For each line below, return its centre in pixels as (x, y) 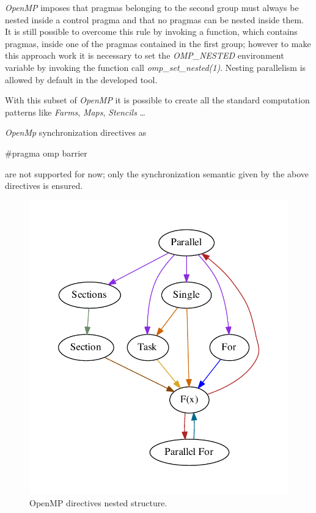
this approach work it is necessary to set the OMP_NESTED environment (145, 55)
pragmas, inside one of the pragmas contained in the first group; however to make (158, 43)
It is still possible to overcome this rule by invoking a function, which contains (151, 31)
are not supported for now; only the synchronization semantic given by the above (157, 173)
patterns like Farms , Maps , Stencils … (75, 112)
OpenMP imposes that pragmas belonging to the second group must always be (152, 7)
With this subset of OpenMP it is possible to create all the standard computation (157, 100)
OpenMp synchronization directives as (76, 132)
